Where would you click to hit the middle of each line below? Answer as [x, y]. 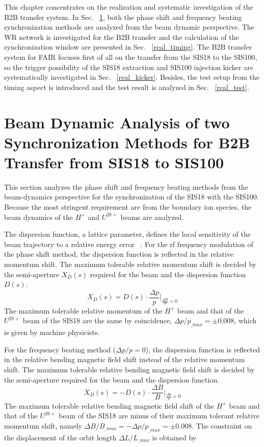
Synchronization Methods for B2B [127, 142]
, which [245, 320]
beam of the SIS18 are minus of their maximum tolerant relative [159, 416]
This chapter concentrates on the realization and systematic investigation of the [129, 7]
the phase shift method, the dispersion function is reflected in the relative [119, 254]
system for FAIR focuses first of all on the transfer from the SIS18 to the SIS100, [131, 57]
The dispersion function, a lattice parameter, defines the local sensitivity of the [127, 234]
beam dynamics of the [39, 217]
